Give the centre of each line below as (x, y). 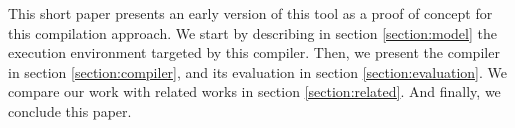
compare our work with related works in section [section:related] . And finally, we (254, 91)
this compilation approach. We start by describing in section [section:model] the (252, 32)
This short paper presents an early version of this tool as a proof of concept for (250, 13)
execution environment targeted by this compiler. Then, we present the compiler (254, 52)
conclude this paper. (70, 110)
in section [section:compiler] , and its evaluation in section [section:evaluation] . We (258, 71)
